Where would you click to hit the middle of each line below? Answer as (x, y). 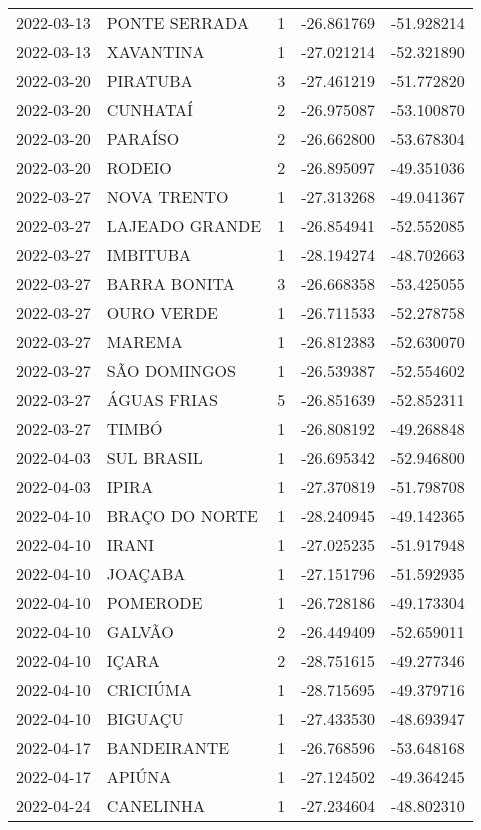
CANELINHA (155, 805)
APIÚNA (139, 776)
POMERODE (154, 602)
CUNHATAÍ (149, 109)
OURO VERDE (162, 312)
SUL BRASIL (154, 457)
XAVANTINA (155, 51)
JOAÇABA (146, 573)
